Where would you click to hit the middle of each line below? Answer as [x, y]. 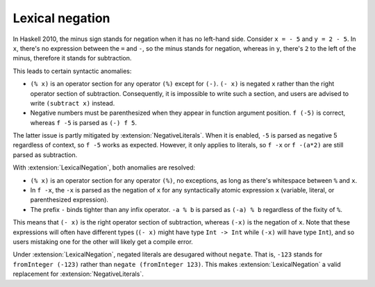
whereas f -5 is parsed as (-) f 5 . [83, 122]
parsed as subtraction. [45, 155]
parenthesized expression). [69, 200]
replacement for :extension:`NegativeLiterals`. [78, 274]
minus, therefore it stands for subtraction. [72, 58]
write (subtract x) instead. [73, 103]
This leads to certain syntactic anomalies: [72, 71]
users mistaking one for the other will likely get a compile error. [103, 241]
